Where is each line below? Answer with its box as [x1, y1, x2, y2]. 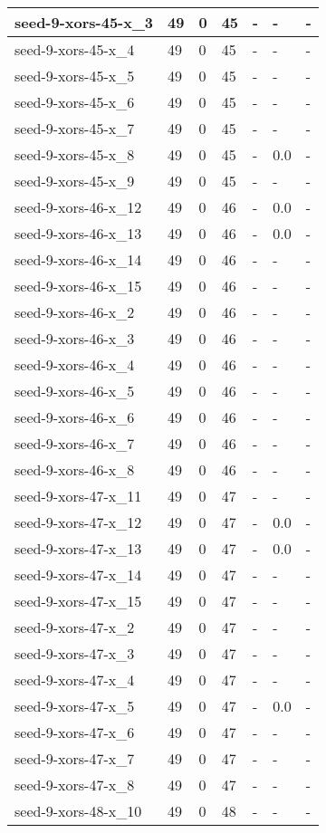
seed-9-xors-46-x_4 [14, 354, 135, 375]
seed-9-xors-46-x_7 [14, 433, 135, 454]
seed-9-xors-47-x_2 [14, 617, 135, 637]
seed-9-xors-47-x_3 [14, 643, 135, 664]
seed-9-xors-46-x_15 [14, 275, 142, 296]
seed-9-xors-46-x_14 [14, 249, 142, 270]
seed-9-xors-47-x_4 [14, 669, 135, 690]
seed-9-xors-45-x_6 [14, 91, 135, 112]
